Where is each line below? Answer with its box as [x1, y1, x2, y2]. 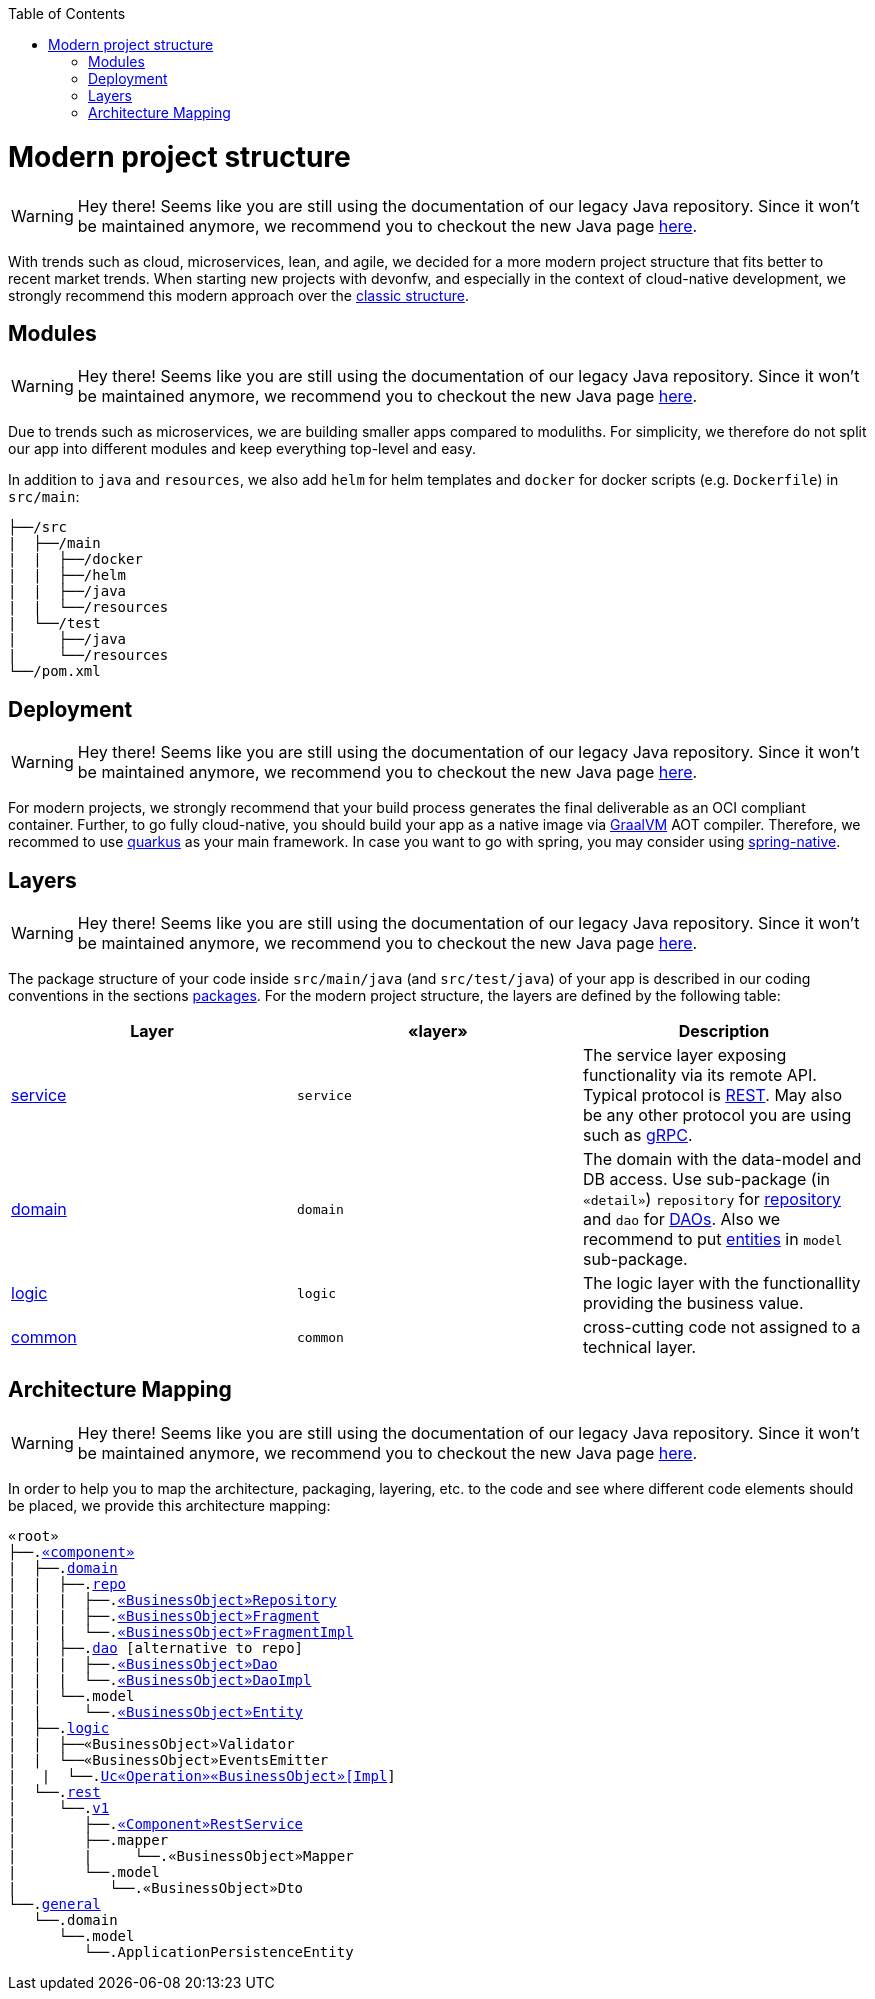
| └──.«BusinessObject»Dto [8, 1879, 304, 1896]
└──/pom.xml [8, 663, 101, 680]
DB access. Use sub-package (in [582, 1169, 830, 1190]
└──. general [8, 1895, 101, 1912]
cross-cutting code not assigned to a [582, 1317, 861, 1338]
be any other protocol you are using [582, 1105, 852, 1126]
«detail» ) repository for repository [582, 1189, 842, 1210]
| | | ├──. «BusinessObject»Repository [8, 1591, 337, 1608]
